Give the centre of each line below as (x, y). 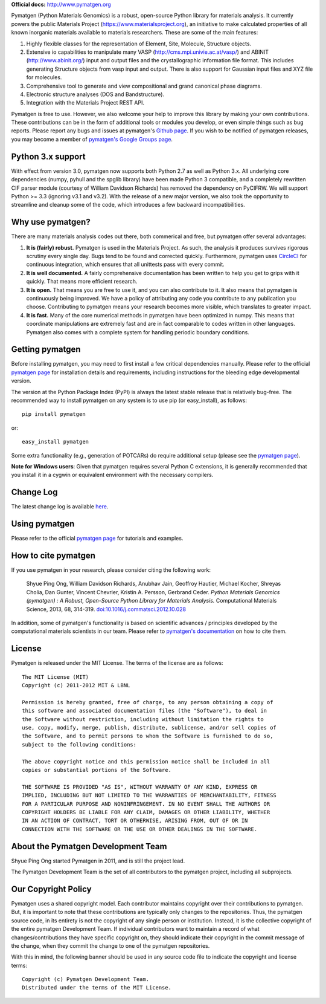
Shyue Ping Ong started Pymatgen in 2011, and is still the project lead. (98, 861)
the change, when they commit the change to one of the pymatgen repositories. (110, 945)
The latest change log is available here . (60, 507)
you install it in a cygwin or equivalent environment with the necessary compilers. (112, 475)
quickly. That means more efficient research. (82, 282)
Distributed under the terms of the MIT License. (97, 988)
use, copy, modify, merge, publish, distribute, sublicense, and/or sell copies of (149, 728)
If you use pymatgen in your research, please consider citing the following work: (111, 570)
